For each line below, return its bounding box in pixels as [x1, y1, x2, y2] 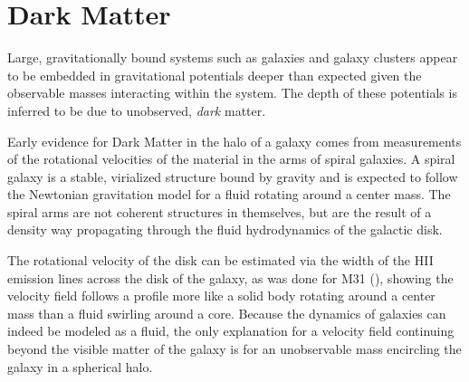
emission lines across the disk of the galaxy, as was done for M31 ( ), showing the [7, 268, 454, 287]
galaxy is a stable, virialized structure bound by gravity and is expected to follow [7, 167, 458, 186]
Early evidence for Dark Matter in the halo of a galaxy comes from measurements [7, 131, 462, 150]
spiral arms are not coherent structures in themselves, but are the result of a [7, 202, 432, 221]
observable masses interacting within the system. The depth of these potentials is [7, 83, 457, 102]
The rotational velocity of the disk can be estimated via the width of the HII [7, 251, 434, 270]
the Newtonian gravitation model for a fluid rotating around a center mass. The [7, 185, 451, 204]
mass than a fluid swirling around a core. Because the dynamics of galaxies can [7, 303, 446, 322]
